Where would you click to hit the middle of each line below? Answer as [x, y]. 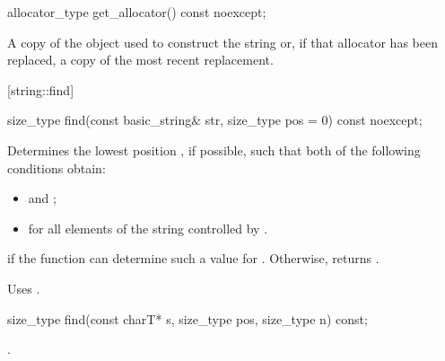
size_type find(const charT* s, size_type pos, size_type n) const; [188, 318]
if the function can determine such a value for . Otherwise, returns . [193, 258]
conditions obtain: [57, 167]
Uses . [24, 288]
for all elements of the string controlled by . [148, 228]
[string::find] [41, 89]
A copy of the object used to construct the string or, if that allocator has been [222, 42]
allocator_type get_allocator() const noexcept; [137, 12]
